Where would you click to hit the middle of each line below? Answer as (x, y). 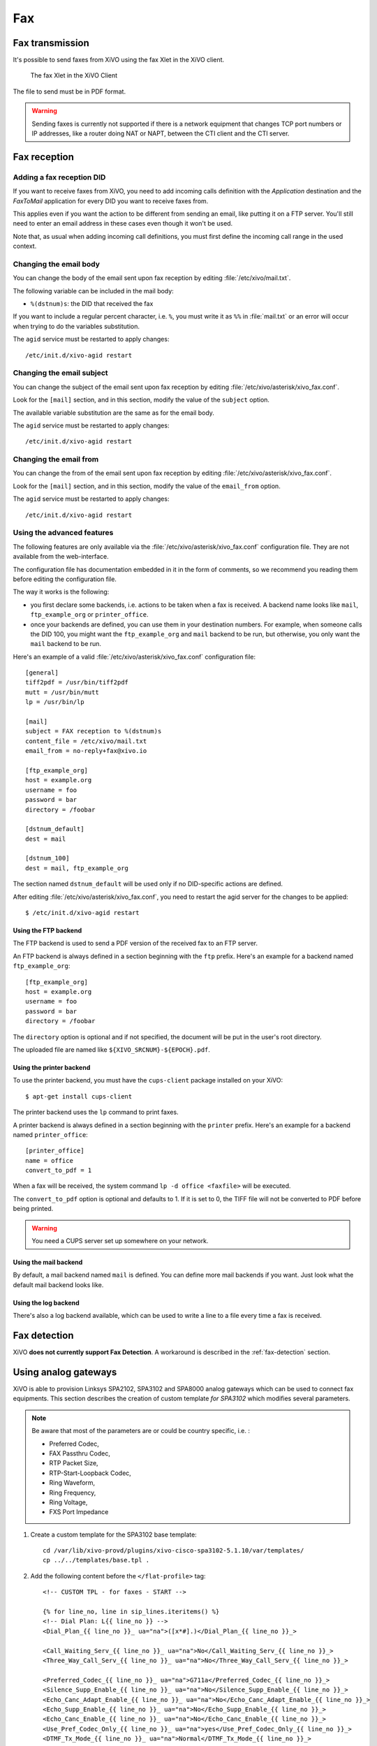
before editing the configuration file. (65, 579)
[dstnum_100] (47, 858)
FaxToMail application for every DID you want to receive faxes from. (111, 201)
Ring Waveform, (72, 1483)
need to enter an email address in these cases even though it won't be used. (123, 223)
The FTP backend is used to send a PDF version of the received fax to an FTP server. (135, 944)
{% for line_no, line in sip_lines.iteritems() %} (131, 1612)
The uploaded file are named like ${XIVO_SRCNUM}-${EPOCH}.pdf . (112, 1049)
